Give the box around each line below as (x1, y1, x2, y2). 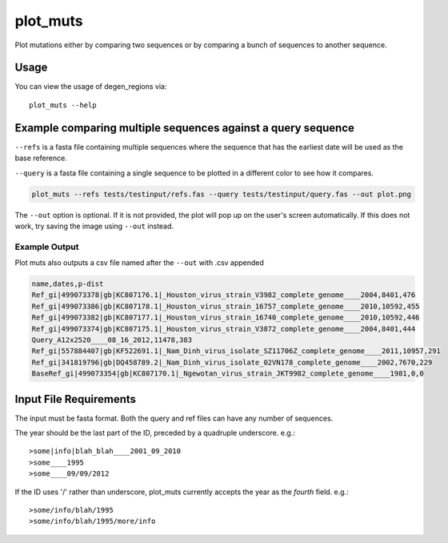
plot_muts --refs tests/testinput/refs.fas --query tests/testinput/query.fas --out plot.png (31, 189, 412, 199)
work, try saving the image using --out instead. (14, 221, 174, 231)
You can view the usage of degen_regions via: (14, 82, 167, 91)
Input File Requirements (14, 392, 136, 406)
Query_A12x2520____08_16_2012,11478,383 (31, 335, 192, 344)
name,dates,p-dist (31, 280, 104, 288)
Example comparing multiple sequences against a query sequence (14, 121, 355, 135)
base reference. (14, 153, 67, 163)
